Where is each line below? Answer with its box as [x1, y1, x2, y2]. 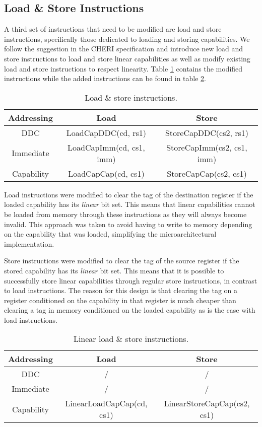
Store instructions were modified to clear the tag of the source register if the [4, 255, 239, 266]
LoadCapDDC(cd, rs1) [66, 126, 147, 138]
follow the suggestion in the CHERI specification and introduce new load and [4, 43, 243, 54]
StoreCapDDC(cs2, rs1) [165, 126, 249, 138]
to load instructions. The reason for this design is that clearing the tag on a [4, 285, 238, 296]
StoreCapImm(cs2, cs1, [166, 141, 247, 153]
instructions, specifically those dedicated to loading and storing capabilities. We [4, 33, 250, 44]
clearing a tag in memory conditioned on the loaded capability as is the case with [4, 305, 255, 315]
